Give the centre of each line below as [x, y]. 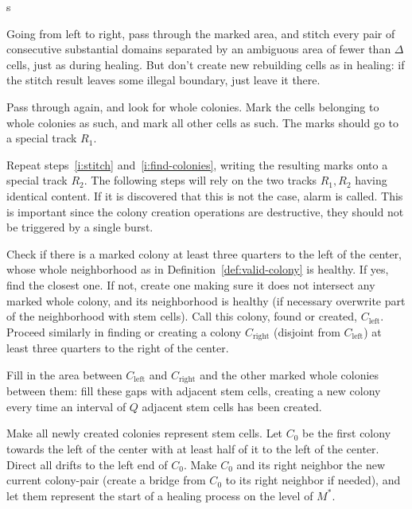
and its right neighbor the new [311, 464]
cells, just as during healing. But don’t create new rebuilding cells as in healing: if [206, 64]
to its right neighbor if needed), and [313, 480]
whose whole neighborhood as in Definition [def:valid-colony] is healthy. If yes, [198, 269]
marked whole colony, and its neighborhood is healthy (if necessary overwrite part [206, 300]
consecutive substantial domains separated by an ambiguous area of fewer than [199, 49]
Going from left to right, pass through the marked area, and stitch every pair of [201, 33]
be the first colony [347, 433]
